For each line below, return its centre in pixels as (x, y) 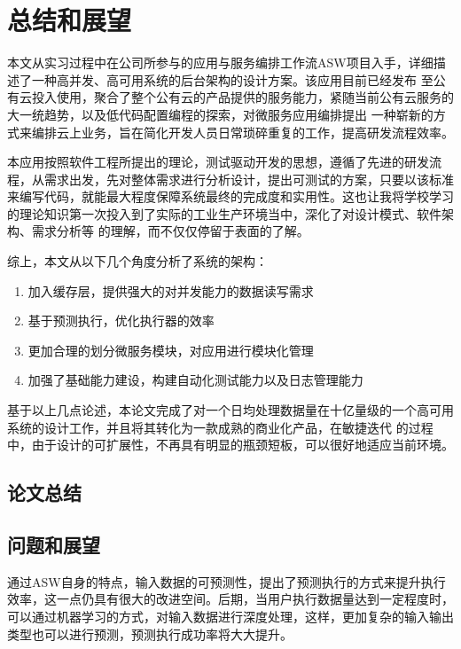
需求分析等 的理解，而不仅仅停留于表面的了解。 (170, 231)
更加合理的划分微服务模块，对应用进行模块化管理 (171, 350)
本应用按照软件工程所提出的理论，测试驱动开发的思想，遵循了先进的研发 (218, 162)
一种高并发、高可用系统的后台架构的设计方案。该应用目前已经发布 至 (232, 79)
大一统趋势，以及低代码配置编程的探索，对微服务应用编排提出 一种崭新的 (220, 114)
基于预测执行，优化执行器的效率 (121, 321)
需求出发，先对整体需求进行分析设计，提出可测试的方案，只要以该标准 (249, 179)
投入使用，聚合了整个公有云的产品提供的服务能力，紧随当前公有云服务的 (242, 97)
